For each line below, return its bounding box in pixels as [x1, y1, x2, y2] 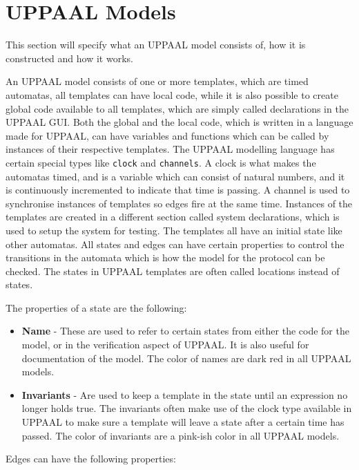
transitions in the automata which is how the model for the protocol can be [6, 250, 325, 265]
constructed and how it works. [6, 50, 133, 65]
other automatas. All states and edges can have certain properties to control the [6, 236, 345, 251]
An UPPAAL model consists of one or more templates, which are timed [6, 74, 309, 88]
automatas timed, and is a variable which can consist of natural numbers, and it [6, 169, 345, 183]
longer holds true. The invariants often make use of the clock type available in [21, 401, 352, 415]
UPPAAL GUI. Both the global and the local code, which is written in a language [6, 115, 353, 129]
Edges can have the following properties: [6, 451, 176, 466]
